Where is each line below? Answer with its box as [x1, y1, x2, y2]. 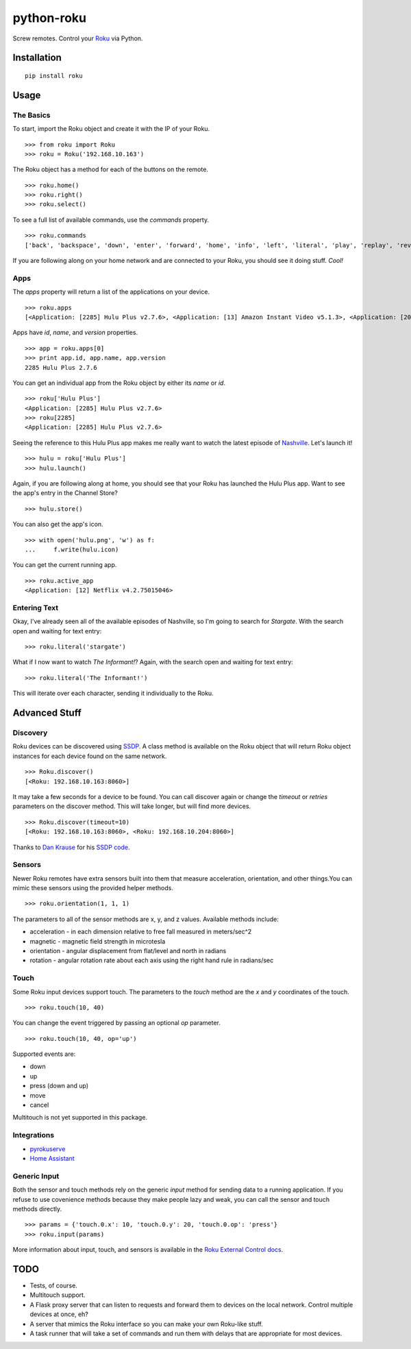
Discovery [12, 728, 48, 737]
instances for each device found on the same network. [12, 752, 167, 760]
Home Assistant [29, 1154, 75, 1162]
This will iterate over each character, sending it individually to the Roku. [12, 689, 214, 698]
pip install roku [25, 72, 83, 79]
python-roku [12, 10, 87, 25]
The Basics [12, 110, 51, 120]
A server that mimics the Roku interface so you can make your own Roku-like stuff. [29, 1320, 263, 1328]
